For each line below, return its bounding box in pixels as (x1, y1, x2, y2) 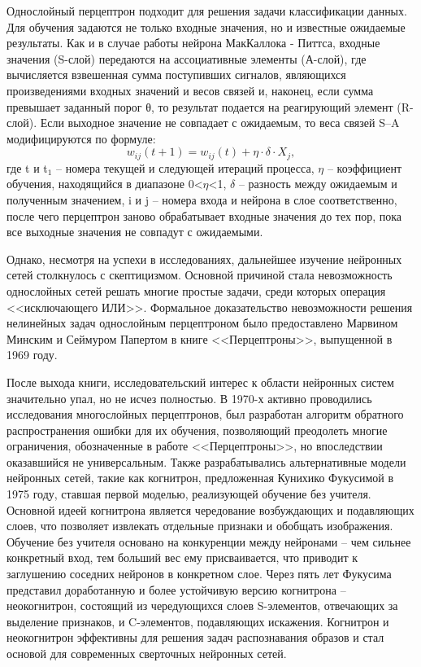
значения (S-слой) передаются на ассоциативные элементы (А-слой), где (7, 50, 367, 67)
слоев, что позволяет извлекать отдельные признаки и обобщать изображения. (7, 517, 393, 534)
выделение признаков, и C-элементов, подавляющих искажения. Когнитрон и (7, 612, 389, 630)
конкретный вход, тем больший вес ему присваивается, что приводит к (7, 549, 358, 566)
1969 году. (7, 346, 58, 363)
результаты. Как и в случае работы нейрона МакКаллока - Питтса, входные (7, 34, 380, 51)
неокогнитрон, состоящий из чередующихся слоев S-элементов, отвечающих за (7, 597, 398, 614)
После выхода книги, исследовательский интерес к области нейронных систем (7, 373, 394, 390)
